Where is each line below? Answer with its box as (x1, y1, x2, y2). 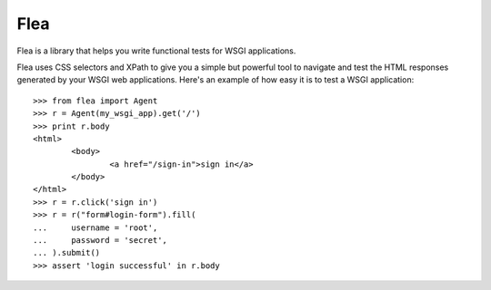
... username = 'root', (33, 222, 158, 233)
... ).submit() (33, 247, 101, 258)
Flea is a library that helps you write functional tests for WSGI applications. (16, 45, 296, 56)
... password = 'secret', (33, 236, 168, 246)
